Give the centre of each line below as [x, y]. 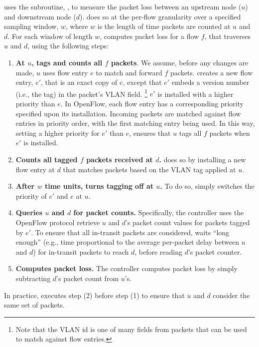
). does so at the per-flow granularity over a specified [160, 16]
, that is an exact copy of [79, 82]
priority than [35, 103]
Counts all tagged [47, 159]
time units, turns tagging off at [99, 186]
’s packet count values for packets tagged [188, 222]
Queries [29, 212]
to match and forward [129, 72]
